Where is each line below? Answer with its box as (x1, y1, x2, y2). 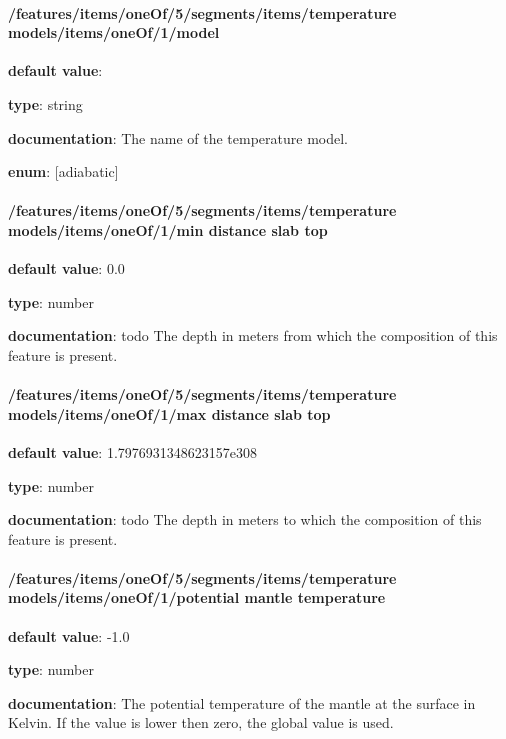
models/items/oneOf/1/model (8, 22, 220, 43)
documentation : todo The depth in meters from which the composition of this (8, 325, 498, 346)
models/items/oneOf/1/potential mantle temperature (8, 587, 386, 608)
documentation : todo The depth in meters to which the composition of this (8, 509, 482, 530)
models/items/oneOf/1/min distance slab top (8, 219, 328, 240)
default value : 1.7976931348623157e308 (8, 441, 257, 462)
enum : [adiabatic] (8, 161, 119, 182)
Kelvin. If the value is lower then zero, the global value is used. (8, 712, 394, 733)
